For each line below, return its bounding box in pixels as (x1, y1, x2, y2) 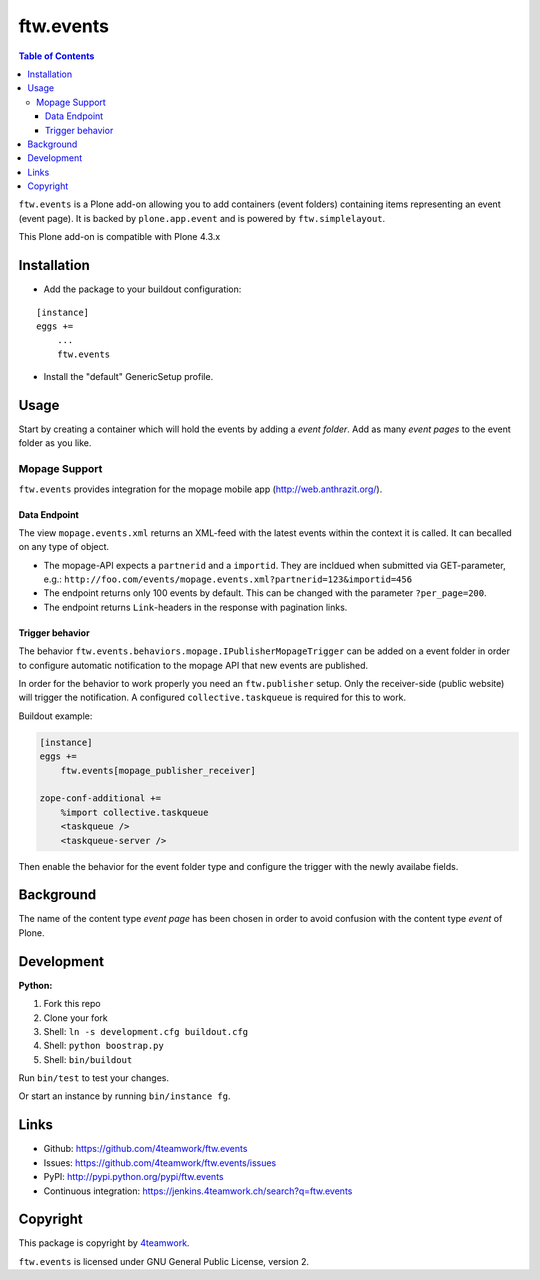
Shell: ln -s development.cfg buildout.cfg (43, 1025, 249, 1037)
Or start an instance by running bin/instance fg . (18, 1090, 231, 1102)
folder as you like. (18, 437, 92, 449)
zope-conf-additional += (39, 793, 162, 804)
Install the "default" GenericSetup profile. (43, 371, 214, 383)
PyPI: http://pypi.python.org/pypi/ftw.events (43, 1171, 224, 1183)
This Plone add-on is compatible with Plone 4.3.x (18, 231, 221, 243)
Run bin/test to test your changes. (18, 1072, 170, 1084)
